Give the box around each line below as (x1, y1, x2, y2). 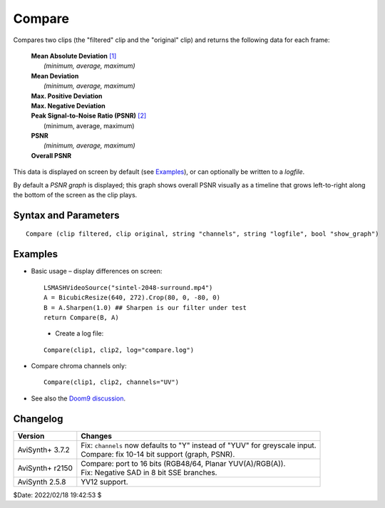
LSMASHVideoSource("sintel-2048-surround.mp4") (43, 284, 213, 291)
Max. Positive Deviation (31, 91, 103, 100)
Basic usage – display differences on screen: (31, 267, 163, 276)
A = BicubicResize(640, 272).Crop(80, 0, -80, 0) (43, 294, 221, 302)
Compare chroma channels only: (31, 362, 127, 370)
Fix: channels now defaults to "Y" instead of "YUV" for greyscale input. (81, 440, 317, 450)
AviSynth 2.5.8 (17, 477, 66, 487)
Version (17, 431, 45, 441)
